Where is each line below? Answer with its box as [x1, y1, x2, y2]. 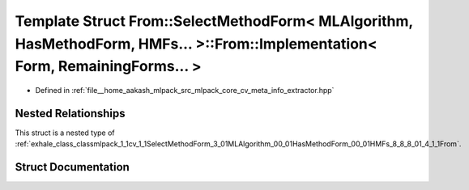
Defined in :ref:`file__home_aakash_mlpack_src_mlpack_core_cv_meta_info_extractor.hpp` [35, 86, 335, 95]
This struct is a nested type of [15, 128, 115, 137]
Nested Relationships [15, 106, 126, 120]
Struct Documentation [15, 160, 130, 174]
